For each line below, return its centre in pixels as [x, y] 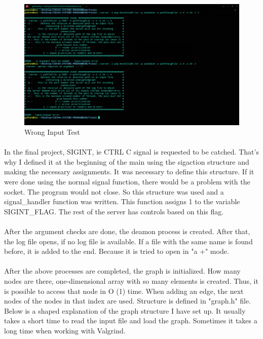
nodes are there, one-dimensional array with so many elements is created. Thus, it [131, 281]
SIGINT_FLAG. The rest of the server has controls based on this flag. [114, 211]
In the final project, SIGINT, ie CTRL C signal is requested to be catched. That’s [131, 152]
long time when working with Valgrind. [65, 330]
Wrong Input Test [52, 132]
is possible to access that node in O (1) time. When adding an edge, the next [124, 291]
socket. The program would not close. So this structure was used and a [114, 191]
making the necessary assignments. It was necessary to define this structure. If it [129, 172]
